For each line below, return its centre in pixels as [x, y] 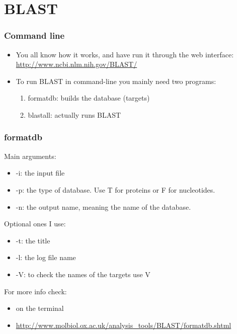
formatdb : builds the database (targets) [89, 98]
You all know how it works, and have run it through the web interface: [125, 54]
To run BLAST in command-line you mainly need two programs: [116, 81]
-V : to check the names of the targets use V [83, 274]
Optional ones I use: [35, 224]
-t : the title [33, 240]
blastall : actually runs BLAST [74, 114]
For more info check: [35, 291]
